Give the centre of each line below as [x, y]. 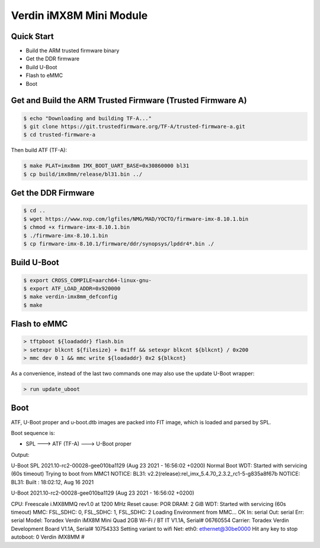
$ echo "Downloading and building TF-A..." [88, 118]
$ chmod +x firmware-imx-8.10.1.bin [77, 227]
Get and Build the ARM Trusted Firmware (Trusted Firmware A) [129, 101]
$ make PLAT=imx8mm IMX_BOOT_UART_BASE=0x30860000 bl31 [106, 166]
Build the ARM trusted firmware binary [73, 51]
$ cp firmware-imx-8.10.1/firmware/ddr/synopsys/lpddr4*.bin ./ [119, 244]
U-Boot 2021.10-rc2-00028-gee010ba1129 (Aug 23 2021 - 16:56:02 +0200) [103, 493]
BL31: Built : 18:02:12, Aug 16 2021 [52, 482]
